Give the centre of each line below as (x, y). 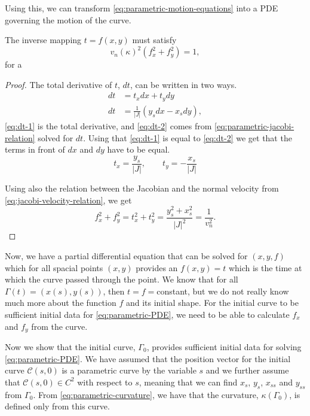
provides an (157, 267)
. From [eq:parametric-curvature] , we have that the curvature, (146, 394)
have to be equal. (139, 149)
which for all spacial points (54, 267)
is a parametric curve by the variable (129, 370)
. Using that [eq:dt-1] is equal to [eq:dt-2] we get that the (188, 137)
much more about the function (61, 303)
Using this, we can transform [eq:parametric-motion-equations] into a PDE (142, 8)
